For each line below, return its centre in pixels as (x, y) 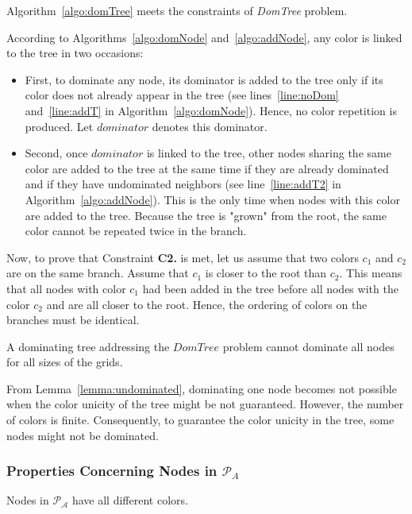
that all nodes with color (66, 288)
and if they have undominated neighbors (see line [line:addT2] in (183, 184)
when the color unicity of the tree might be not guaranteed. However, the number (205, 404)
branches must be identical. (73, 320)
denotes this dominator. (210, 126)
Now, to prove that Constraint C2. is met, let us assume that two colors (183, 257)
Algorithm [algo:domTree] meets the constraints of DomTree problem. (177, 10)
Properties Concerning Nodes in (112, 471)
